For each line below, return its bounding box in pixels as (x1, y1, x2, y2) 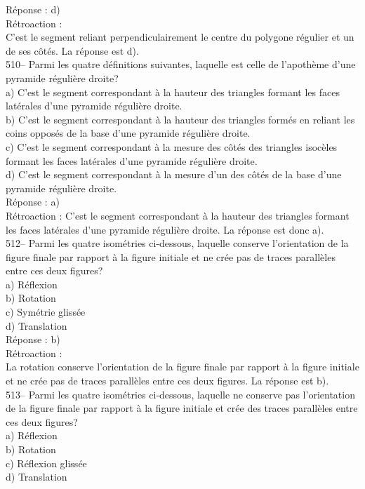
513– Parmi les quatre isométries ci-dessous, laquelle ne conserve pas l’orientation (6, 387, 355, 401)
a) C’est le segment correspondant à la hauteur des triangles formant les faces (6, 84, 340, 99)
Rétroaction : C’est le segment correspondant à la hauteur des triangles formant (6, 208, 350, 222)
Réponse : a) (6, 194, 60, 209)
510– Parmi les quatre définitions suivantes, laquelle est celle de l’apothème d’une (6, 57, 356, 72)
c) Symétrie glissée (6, 304, 86, 319)
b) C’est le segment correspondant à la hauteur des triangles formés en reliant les (6, 112, 355, 126)
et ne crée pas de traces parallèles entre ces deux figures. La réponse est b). (6, 373, 329, 388)
